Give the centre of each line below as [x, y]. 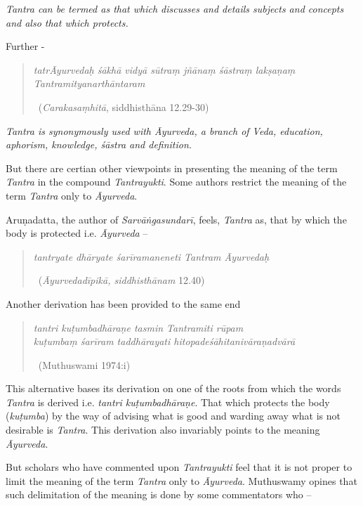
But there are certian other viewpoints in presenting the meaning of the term [172, 168]
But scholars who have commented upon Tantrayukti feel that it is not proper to [179, 467]
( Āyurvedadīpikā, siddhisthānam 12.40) [121, 280]
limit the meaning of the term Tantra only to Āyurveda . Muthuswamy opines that [181, 480]
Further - [25, 46]
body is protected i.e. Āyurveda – [77, 233]
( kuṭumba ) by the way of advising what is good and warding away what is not [173, 416]
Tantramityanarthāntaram [89, 83]
